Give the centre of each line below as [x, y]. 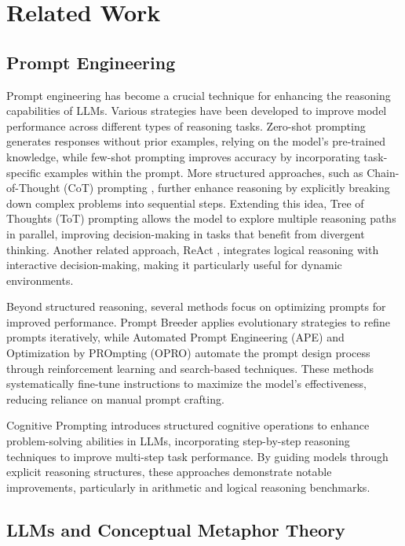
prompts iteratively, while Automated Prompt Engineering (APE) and [175, 337]
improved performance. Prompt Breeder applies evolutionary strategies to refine [199, 321]
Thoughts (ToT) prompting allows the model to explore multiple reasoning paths [201, 218]
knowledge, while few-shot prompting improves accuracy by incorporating [183, 156]
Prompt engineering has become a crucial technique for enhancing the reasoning [199, 95]
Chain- [383, 172]
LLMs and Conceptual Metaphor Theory [176, 529]
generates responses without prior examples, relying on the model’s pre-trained [196, 141]
